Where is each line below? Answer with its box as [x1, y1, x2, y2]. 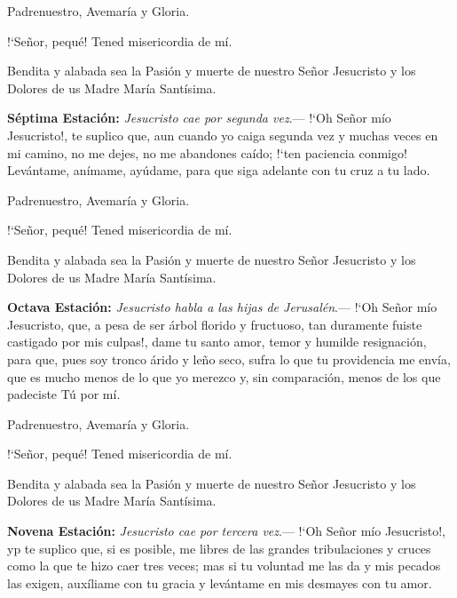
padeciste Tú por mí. [7, 385, 121, 403]
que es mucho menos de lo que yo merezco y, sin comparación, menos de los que [7, 367, 441, 386]
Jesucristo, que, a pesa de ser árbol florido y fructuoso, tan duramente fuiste [7, 315, 422, 333]
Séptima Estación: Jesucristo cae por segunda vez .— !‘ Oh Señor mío [7, 108, 391, 127]
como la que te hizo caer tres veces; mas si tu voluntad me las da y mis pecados [7, 556, 441, 575]
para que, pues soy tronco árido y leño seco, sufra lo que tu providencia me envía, [7, 349, 451, 368]
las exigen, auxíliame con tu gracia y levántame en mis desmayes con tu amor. [7, 573, 432, 592]
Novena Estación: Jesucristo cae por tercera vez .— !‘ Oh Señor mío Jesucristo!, [7, 522, 445, 540]
